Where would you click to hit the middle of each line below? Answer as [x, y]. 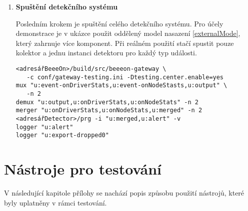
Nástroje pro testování [83, 169]
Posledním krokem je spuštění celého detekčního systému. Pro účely [119, 23]
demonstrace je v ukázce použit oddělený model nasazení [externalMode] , [128, 33]
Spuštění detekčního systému [67, 6]
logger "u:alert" [44, 127]
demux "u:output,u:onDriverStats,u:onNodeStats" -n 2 [107, 102]
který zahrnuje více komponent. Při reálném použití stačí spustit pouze [125, 43]
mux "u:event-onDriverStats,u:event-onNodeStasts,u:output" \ [121, 86]
